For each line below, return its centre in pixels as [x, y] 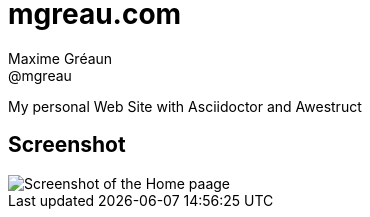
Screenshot [67, 145]
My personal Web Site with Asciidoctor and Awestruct [185, 106]
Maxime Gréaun [60, 58]
